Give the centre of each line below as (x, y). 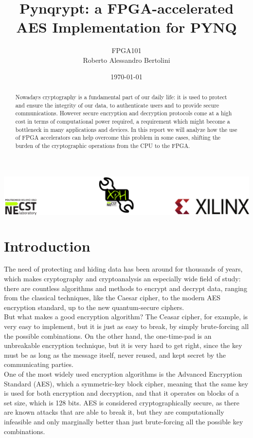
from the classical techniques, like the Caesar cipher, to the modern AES (112, 298)
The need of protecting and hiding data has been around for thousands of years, (123, 269)
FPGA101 (126, 50)
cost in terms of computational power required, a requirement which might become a (123, 121)
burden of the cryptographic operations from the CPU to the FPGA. (103, 145)
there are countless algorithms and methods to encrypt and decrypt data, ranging (126, 288)
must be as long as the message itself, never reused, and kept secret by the (115, 355)
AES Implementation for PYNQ (126, 27)
